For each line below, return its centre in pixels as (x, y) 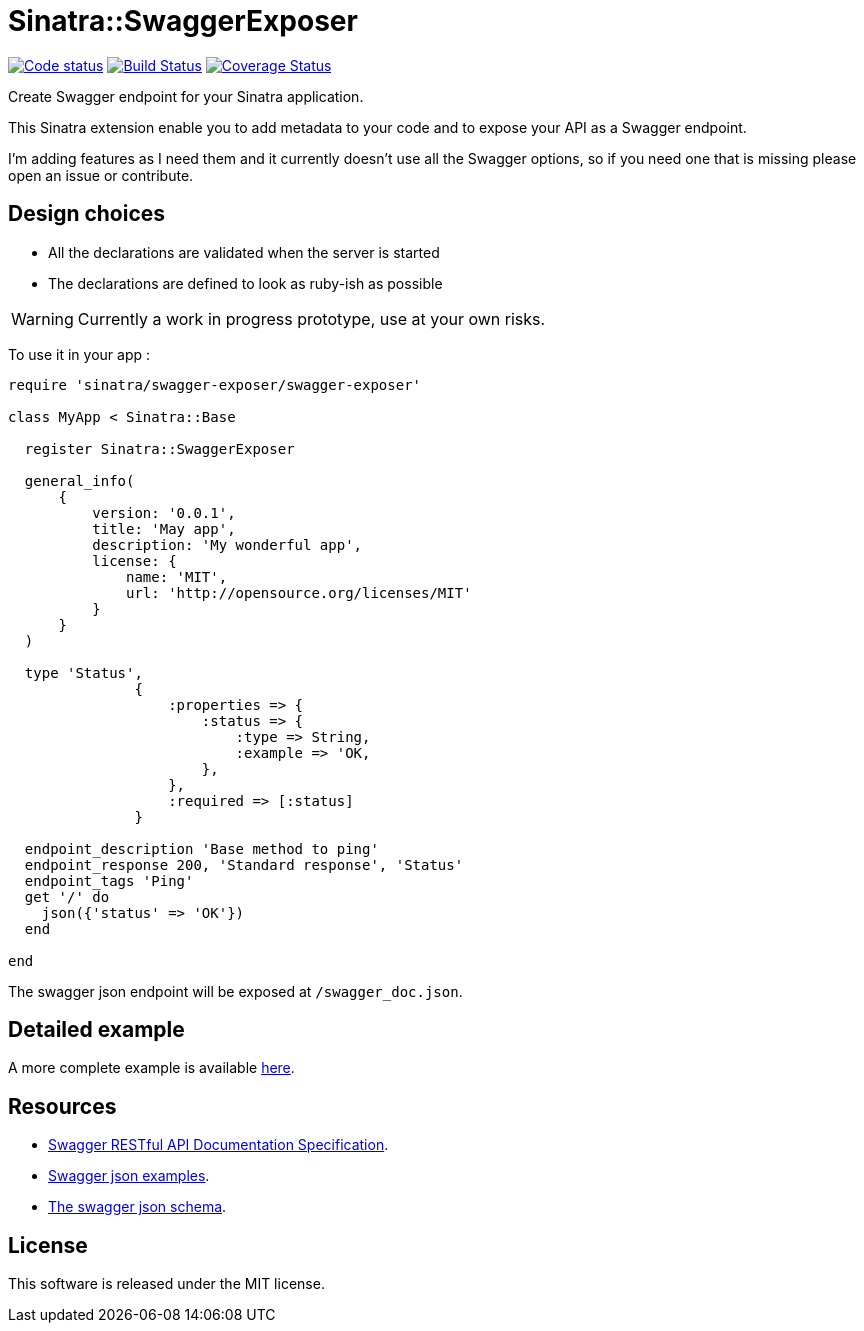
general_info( (79, 480)
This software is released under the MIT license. (166, 1284)
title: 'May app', (164, 528)
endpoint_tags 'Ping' (109, 880)
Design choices (87, 214)
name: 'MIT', (177, 576)
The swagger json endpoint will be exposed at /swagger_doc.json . (235, 991)
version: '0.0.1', (164, 512)
